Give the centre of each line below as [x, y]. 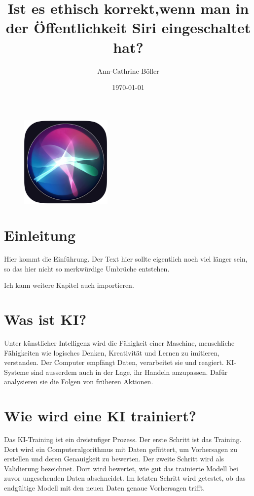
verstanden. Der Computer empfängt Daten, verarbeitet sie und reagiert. [114, 362]
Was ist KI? [45, 319]
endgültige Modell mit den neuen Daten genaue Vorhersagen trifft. [105, 487]
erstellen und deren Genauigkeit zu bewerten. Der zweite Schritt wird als [114, 459]
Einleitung [40, 235]
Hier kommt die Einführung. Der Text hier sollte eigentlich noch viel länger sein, [126, 259]
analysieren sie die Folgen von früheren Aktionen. [79, 382]
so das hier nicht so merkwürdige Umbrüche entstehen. [87, 268]
